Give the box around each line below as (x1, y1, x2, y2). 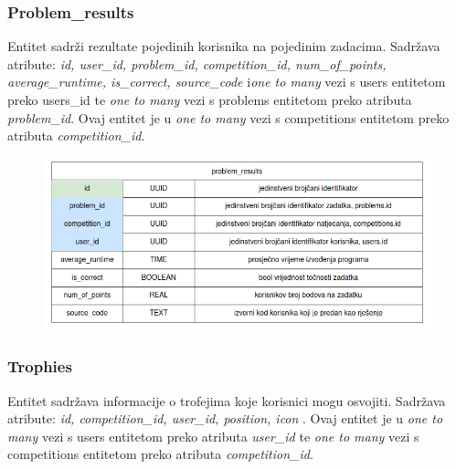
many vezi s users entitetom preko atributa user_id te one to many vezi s (7, 426, 419, 445)
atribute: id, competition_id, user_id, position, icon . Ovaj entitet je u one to (7, 409, 443, 428)
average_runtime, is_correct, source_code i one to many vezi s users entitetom (7, 72, 446, 91)
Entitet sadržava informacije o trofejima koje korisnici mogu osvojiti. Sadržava (7, 391, 446, 410)
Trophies (7, 355, 72, 378)
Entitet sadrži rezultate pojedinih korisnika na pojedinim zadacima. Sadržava (7, 36, 440, 56)
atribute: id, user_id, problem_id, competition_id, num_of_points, (7, 54, 387, 73)
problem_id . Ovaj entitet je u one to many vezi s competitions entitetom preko (7, 108, 450, 127)
